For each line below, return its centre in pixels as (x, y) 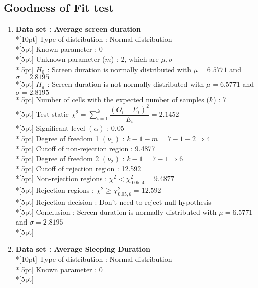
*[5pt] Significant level (50, 128)
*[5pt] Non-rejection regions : (61, 178)
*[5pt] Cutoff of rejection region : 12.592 (78, 168)
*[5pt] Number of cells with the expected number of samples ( (112, 99)
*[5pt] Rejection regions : (55, 190)
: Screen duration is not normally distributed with (126, 84)
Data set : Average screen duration (78, 29)
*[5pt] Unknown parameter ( (60, 59)
